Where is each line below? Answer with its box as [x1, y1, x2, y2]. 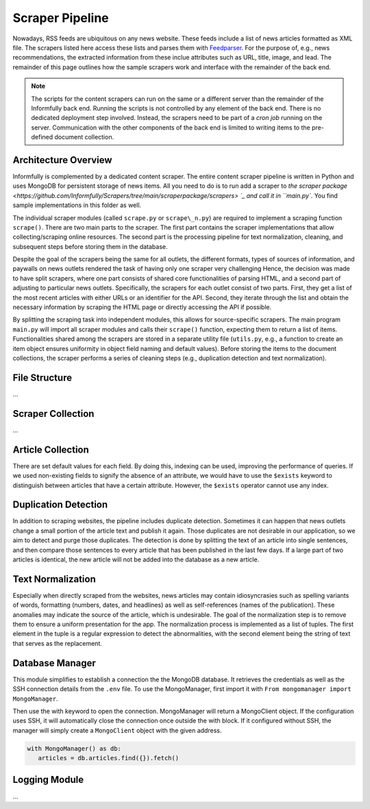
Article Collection [12, 444, 89, 455]
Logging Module [12, 774, 84, 786]
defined [31, 133, 53, 141]
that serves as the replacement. [12, 639, 103, 647]
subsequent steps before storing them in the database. [12, 242, 168, 250]
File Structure [12, 372, 72, 383]
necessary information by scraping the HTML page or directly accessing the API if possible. [12, 303, 272, 311]
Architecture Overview [12, 154, 112, 166]
